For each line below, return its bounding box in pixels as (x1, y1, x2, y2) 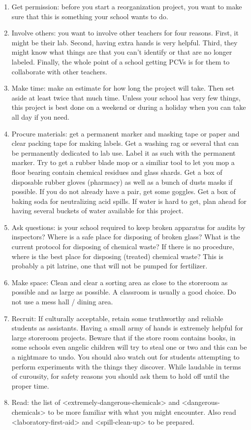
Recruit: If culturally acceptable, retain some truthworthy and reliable (11, 313, 223, 323)
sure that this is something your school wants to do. (11, 11, 168, 21)
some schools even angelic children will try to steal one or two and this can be (11, 342, 247, 352)
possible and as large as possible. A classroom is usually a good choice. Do (11, 287, 236, 297)
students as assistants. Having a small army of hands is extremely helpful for (11, 323, 243, 333)
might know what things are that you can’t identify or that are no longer (11, 47, 232, 57)
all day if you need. (11, 111, 69, 122)
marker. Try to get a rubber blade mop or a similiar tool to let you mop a (11, 157, 235, 167)
